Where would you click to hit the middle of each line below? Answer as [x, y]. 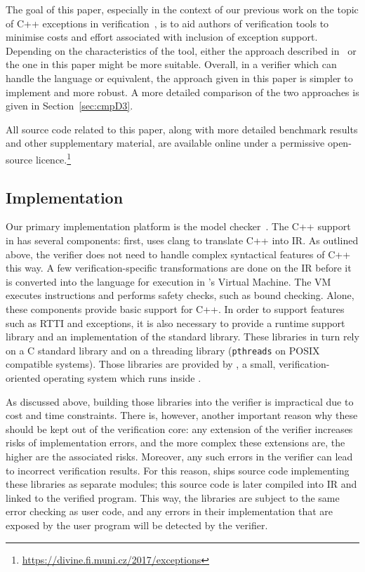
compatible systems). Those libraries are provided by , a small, [141, 364]
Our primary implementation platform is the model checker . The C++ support [178, 226]
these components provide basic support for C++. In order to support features [175, 308]
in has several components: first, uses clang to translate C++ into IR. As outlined [182, 240]
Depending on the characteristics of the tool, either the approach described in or [181, 50]
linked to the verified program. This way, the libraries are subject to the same [173, 497]
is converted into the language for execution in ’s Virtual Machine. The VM [168, 281]
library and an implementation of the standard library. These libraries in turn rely [182, 337]
